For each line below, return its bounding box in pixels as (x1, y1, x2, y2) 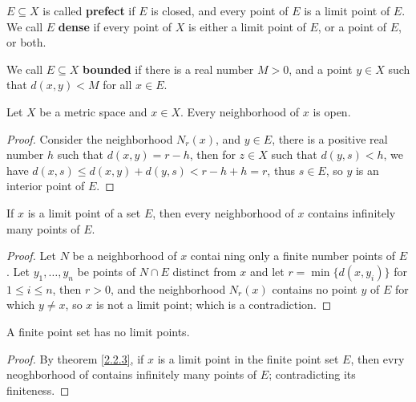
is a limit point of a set (27, 204, 141, 221)
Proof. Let (6, 247, 56, 264)
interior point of (6, 177, 85, 194)
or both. (6, 34, 46, 51)
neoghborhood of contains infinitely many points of (6, 366, 257, 383)
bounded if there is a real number (83, 60, 254, 77)
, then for (189, 146, 236, 163)
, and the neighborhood (111, 280, 226, 297)
